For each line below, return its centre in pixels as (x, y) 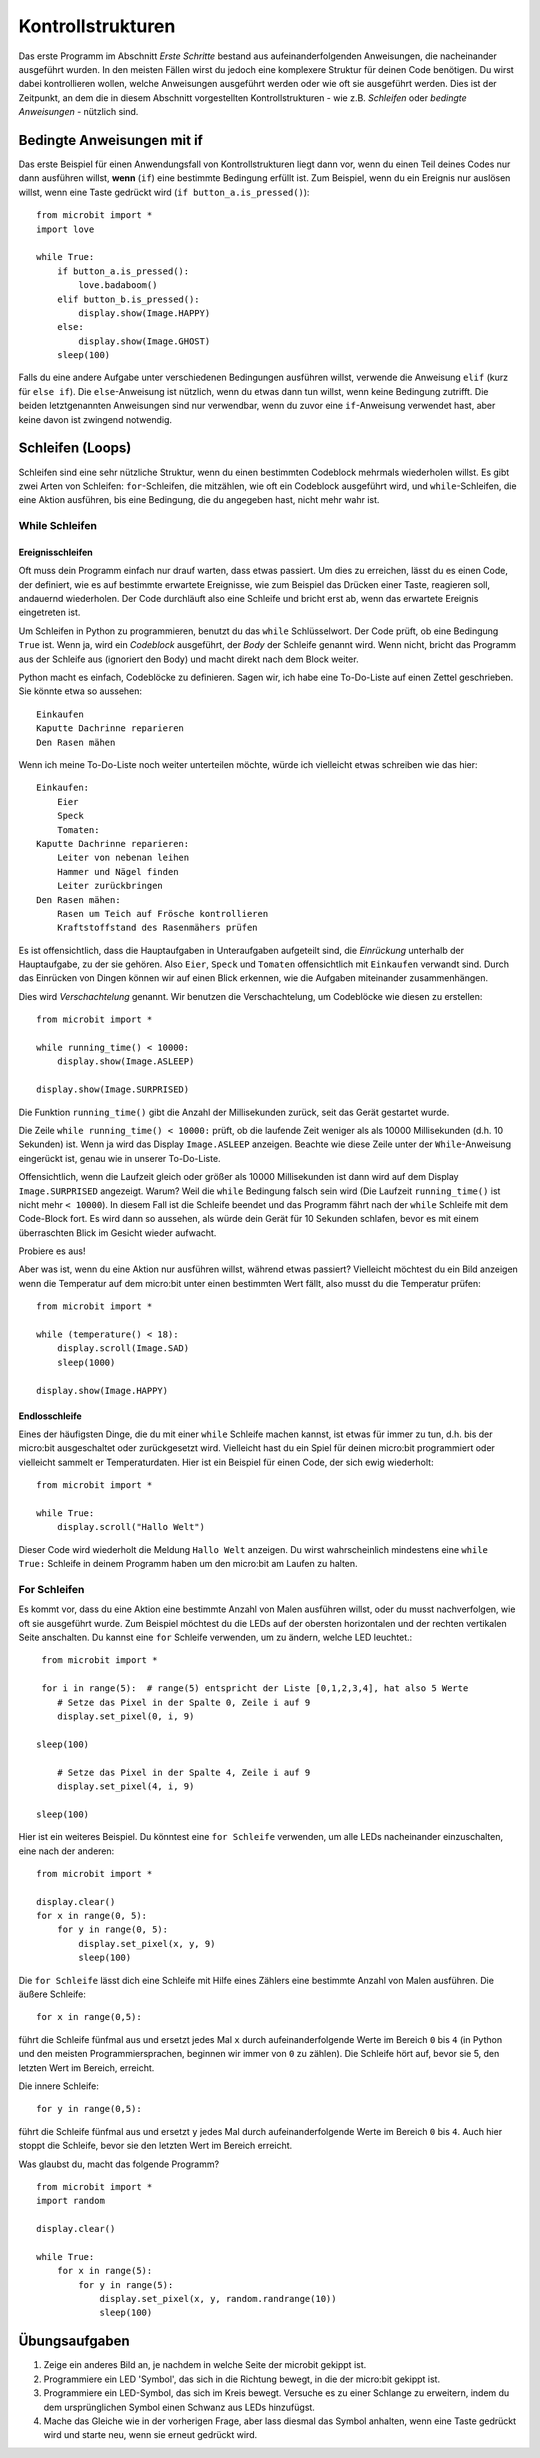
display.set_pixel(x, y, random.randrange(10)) (218, 2299)
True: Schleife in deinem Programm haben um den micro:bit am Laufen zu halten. (188, 1564)
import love (65, 229)
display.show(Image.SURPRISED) (113, 1089)
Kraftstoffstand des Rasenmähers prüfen (157, 928)
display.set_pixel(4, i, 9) (125, 1786)
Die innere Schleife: (58, 2086)
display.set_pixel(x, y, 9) (147, 1943)
